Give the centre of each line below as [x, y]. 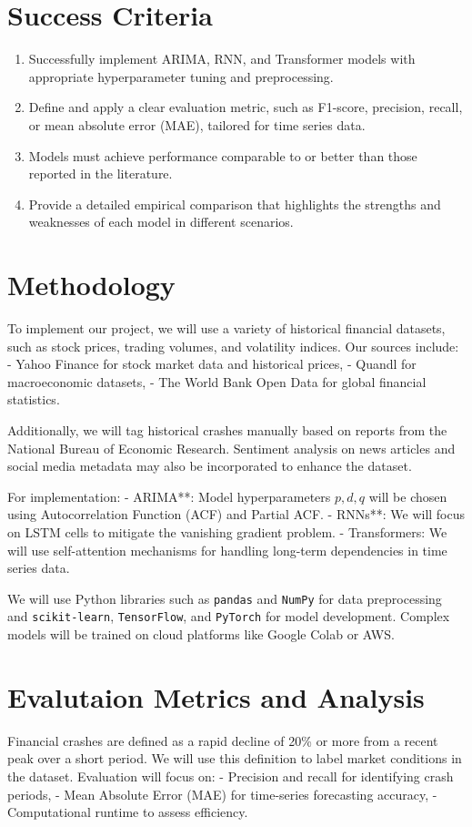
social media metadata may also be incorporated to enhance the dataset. [210, 466]
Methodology [91, 285]
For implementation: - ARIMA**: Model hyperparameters [169, 496]
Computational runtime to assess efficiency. [128, 812]
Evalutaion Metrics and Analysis [216, 696]
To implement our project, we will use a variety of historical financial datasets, [226, 328]
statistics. [34, 399]
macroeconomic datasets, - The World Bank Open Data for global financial [217, 381]
